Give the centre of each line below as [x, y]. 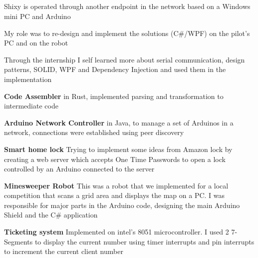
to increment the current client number [64, 251]
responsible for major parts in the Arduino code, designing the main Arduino [122, 205]
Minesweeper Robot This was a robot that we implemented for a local [116, 185]
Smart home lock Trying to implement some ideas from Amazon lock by [118, 149]
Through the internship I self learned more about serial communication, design [125, 59]
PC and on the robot [36, 43]
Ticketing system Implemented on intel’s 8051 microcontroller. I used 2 [117, 232]
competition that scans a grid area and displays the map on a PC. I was [115, 195]
